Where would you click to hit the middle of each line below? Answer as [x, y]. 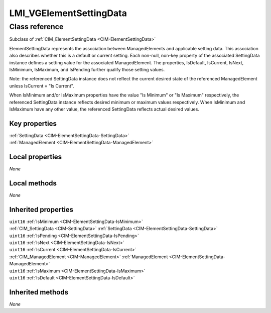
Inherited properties [41, 209]
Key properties [33, 123]
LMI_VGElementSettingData [68, 13]
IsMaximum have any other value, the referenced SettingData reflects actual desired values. [104, 109]
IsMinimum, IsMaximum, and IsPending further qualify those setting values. [87, 69]
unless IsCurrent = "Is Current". [42, 86]
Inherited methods [39, 292]
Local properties [36, 157]
